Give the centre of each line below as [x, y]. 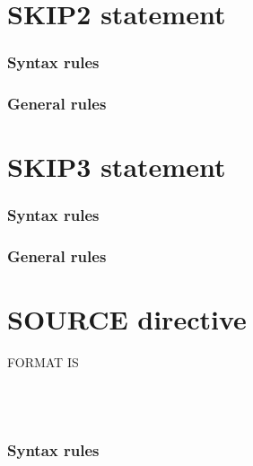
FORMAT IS [43, 362]
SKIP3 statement [117, 167]
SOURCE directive [127, 319]
